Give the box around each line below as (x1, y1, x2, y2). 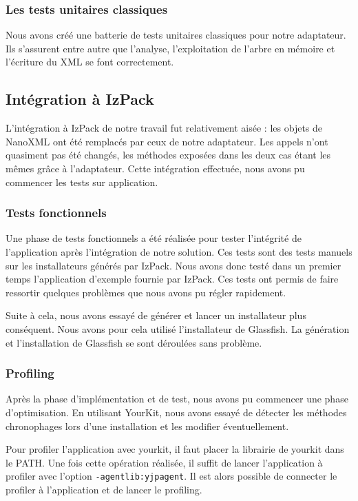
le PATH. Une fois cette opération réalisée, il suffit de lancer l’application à (6, 455, 323, 469)
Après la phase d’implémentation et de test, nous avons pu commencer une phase (6, 391, 348, 406)
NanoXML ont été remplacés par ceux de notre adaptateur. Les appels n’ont (6, 134, 328, 148)
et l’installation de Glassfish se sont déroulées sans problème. (6, 335, 262, 349)
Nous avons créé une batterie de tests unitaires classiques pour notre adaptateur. (6, 28, 346, 42)
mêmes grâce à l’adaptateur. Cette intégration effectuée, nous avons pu (6, 161, 305, 175)
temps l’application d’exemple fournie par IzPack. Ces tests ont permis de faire (6, 272, 339, 286)
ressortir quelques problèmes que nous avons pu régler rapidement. (6, 285, 286, 299)
